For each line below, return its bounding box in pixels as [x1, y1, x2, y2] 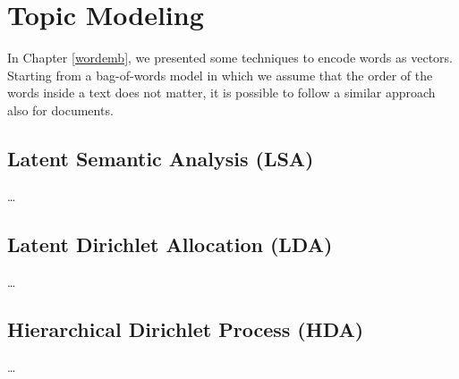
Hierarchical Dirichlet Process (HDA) [7, 316, 364, 343]
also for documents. [7, 100, 114, 119]
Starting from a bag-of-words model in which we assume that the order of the [7, 65, 433, 84]
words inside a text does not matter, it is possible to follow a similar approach [7, 83, 436, 102]
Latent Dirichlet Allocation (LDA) [7, 230, 333, 257]
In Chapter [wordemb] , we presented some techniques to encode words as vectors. [7, 48, 453, 67]
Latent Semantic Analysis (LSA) [7, 144, 314, 172]
